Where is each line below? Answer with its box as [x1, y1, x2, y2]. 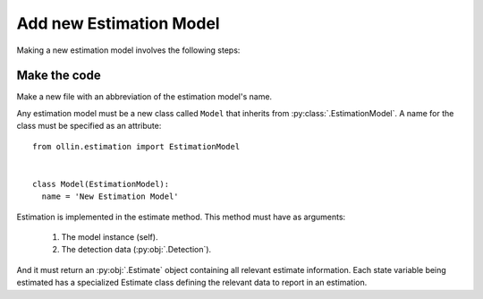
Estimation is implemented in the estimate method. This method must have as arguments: [16, 211, 346, 222]
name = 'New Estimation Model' [41, 192, 179, 201]
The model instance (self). [61, 231, 158, 242]
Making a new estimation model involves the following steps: [16, 45, 241, 56]
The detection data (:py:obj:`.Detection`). [61, 244, 212, 255]
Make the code [16, 68, 102, 83]
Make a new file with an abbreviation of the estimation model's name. [16, 91, 273, 102]
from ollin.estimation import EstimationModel [32, 141, 241, 151]
